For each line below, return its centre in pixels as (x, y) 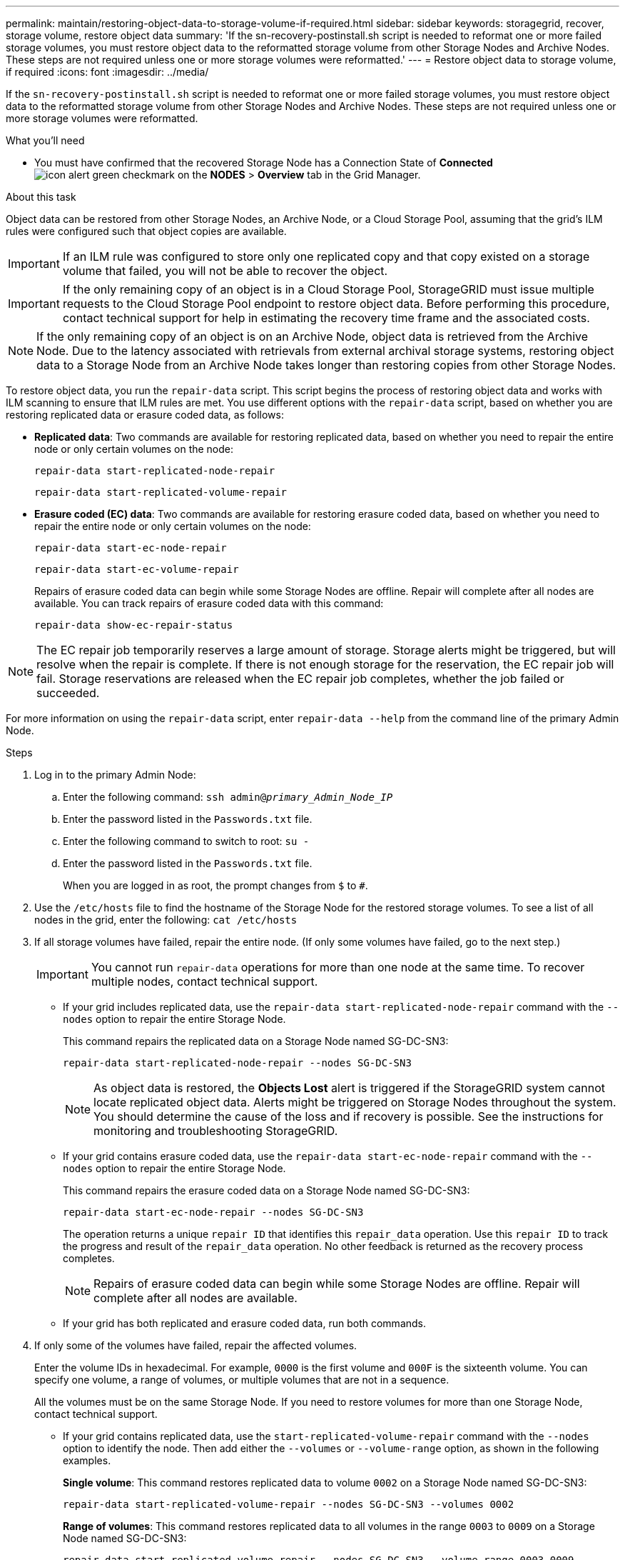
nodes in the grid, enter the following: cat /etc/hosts (166, 920)
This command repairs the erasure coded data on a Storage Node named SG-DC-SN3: (266, 1190)
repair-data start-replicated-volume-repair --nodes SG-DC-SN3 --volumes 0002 (289, 1504)
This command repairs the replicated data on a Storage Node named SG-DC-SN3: (256, 1041)
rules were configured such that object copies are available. (146, 231)
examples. (87, 1460)
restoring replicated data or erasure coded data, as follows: (145, 415)
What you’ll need (45, 140)
